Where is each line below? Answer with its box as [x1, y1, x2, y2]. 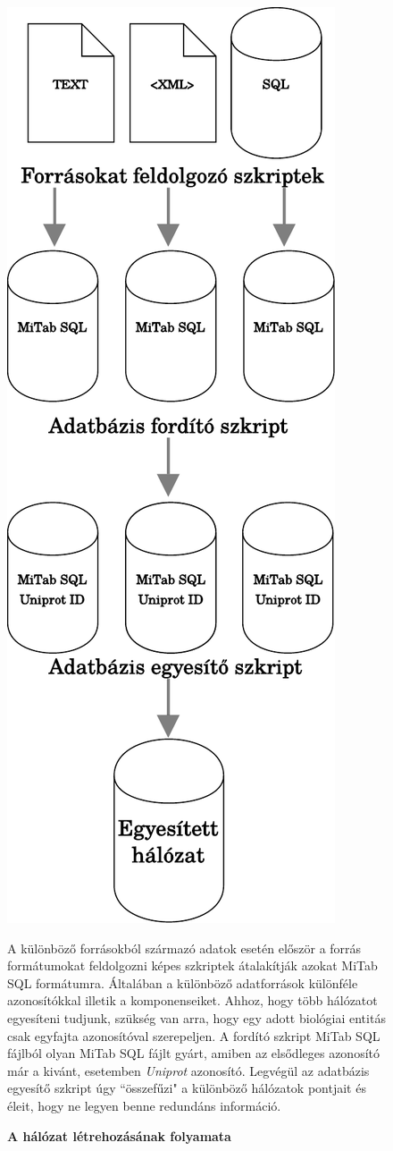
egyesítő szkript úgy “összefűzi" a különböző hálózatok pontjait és [7, 1079, 366, 1097]
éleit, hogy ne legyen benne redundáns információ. [7, 1096, 281, 1114]
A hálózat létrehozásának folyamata [7, 1126, 231, 1145]
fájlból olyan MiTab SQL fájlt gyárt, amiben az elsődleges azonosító [7, 1044, 380, 1062]
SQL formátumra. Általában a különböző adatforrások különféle [7, 973, 358, 992]
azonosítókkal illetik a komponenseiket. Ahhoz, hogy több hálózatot [7, 991, 378, 1010]
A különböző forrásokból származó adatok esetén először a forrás [7, 938, 362, 957]
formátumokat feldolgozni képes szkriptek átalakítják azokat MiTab [7, 956, 378, 975]
